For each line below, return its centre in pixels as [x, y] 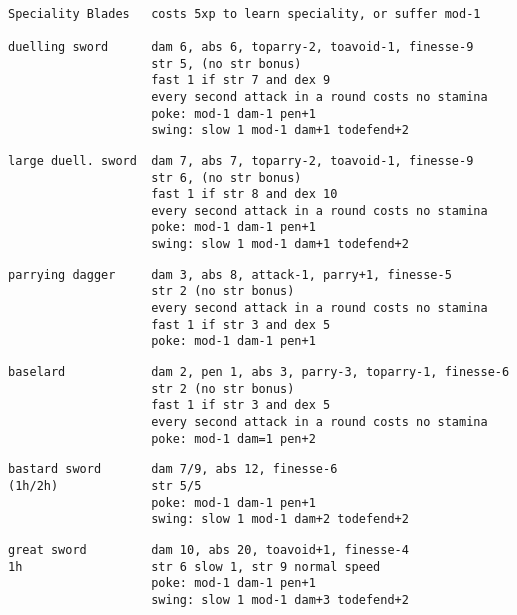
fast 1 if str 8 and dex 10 [244, 194]
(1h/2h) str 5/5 [105, 486]
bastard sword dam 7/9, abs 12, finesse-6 [173, 469]
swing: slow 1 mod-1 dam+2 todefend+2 [280, 519]
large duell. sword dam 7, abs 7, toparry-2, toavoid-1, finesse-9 [241, 160]
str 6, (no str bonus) [226, 177]
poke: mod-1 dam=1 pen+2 [233, 438]
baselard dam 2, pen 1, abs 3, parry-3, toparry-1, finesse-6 [259, 372]
